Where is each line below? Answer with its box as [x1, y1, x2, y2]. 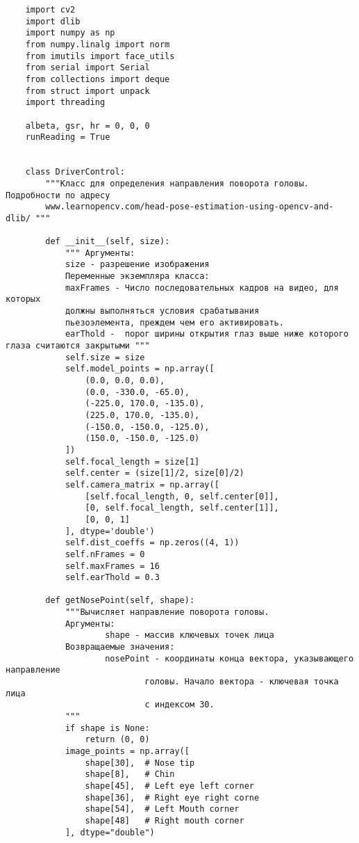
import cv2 [25, 5, 76, 15]
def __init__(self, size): [45, 236, 170, 247]
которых [6, 294, 41, 305]
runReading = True [25, 132, 110, 143]
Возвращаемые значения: [65, 642, 175, 652]
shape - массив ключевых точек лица [105, 630, 274, 641]
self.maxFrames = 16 [65, 561, 160, 571]
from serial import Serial [25, 63, 150, 73]
